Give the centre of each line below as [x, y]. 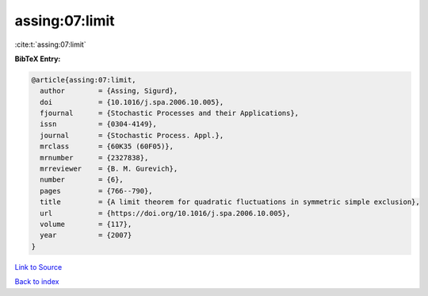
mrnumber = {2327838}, [94, 158]
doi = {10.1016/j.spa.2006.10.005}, [132, 102]
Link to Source [38, 267]
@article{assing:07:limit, [84, 80]
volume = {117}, [86, 224]
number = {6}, [82, 180]
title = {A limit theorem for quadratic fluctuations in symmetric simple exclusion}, [230, 202]
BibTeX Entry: [38, 59]
